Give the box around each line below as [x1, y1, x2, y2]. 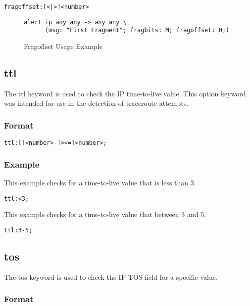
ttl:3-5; [4, 226, 33, 234]
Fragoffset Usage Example [24, 41, 102, 51]
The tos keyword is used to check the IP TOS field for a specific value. [4, 271, 218, 282]
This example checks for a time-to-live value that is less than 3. [4, 177, 196, 188]
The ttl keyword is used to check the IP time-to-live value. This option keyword [4, 88, 246, 98]
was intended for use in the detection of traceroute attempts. [4, 98, 189, 108]
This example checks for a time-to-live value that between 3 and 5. [4, 209, 206, 219]
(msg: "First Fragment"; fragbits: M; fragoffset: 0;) [45, 27, 230, 34]
